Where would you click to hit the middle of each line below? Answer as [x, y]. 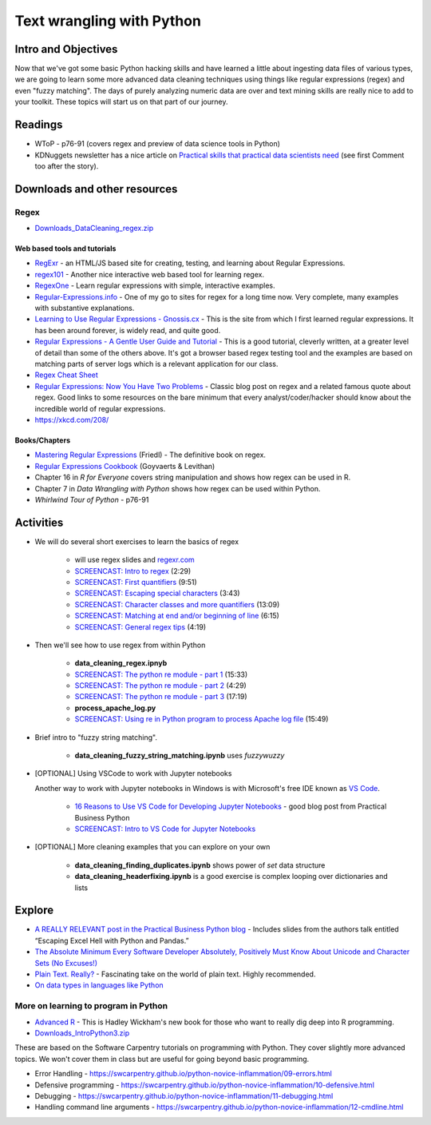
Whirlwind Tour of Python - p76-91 [92, 499]
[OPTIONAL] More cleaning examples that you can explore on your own [152, 847]
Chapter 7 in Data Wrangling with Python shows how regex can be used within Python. [178, 488]
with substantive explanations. [85, 308]
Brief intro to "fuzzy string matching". [96, 737]
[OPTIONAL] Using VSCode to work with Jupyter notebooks [133, 773]
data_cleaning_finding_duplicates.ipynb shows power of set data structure [200, 865]
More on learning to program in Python [91, 1006]
